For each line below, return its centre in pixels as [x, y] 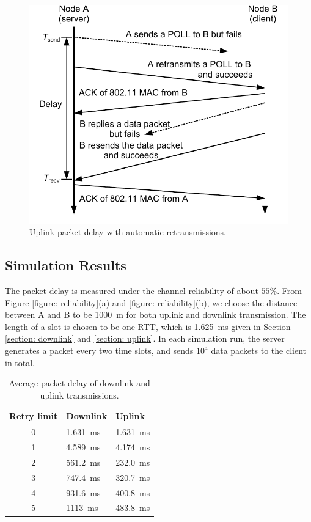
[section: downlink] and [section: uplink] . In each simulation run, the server [145, 338]
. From [289, 291]
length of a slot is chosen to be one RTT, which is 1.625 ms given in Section [148, 326]
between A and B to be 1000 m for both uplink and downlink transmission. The [155, 314]
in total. [20, 362]
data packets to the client [259, 351]
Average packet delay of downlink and [79, 383]
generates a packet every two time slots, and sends [99, 351]
